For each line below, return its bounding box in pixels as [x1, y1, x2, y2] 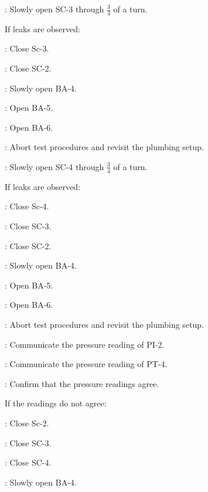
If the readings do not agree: [5, 397, 107, 409]
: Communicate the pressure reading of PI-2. [5, 338, 165, 350]
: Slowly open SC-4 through [5, 160, 104, 172]
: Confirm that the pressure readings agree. [5, 377, 159, 389]
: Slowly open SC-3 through [5, 3, 104, 15]
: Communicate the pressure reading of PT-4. [5, 358, 168, 370]
